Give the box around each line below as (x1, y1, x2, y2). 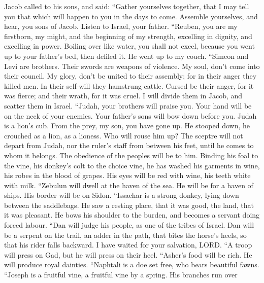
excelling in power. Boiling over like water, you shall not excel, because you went (4, 41, 255, 51)
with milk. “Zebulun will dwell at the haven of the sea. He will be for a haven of (4, 180, 253, 190)
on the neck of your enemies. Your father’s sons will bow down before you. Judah (4, 110, 257, 121)
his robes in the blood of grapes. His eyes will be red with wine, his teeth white (4, 170, 251, 181)
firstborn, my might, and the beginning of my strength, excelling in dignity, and (4, 30, 252, 41)
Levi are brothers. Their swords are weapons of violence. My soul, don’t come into (4, 60, 260, 71)
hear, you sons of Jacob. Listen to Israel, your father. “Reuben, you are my (4, 21, 238, 31)
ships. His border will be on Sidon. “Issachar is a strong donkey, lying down (4, 190, 239, 200)
